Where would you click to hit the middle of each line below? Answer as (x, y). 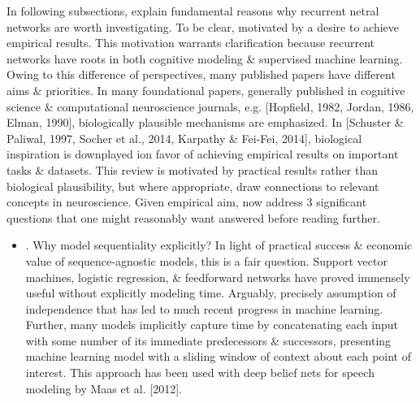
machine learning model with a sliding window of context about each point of (218, 356)
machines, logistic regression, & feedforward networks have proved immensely (218, 277)
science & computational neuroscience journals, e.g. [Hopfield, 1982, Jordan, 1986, (210, 106)
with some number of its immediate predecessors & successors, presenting (208, 340)
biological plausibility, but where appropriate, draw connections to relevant (193, 186)
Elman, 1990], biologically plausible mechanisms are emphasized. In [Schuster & (205, 122)
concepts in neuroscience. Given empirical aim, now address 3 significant (187, 202)
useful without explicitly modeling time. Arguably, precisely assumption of (211, 293)
